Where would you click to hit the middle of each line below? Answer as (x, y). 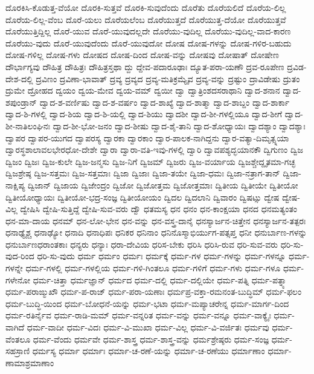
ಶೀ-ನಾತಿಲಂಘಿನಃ (28, 125)
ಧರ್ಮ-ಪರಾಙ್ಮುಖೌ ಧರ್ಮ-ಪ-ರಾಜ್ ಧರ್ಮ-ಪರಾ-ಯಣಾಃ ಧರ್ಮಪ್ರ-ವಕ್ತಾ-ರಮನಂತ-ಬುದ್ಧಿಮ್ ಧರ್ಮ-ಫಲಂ (154, 292)
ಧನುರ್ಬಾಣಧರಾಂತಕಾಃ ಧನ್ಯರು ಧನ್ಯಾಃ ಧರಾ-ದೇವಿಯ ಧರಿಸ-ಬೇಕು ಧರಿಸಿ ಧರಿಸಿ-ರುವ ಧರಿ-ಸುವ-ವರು (142, 244)
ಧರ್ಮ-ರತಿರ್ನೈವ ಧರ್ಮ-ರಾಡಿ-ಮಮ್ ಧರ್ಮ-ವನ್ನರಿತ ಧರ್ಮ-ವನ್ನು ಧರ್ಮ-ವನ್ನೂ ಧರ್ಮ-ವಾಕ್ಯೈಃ (138, 315)
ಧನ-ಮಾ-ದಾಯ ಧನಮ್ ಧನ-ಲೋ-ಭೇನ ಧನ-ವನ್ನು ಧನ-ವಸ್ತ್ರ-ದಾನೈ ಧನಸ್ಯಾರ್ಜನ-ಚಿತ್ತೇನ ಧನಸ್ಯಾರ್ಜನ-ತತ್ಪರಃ (156, 220)
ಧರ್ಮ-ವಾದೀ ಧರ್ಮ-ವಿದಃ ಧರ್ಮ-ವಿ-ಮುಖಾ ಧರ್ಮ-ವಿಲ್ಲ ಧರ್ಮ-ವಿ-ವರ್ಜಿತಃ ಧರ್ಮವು (148, 327)
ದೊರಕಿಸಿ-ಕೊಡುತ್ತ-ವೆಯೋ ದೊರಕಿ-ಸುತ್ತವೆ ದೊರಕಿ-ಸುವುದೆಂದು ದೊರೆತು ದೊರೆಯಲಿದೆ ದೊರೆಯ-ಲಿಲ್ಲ (146, 7)
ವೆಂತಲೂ (18, 339)
